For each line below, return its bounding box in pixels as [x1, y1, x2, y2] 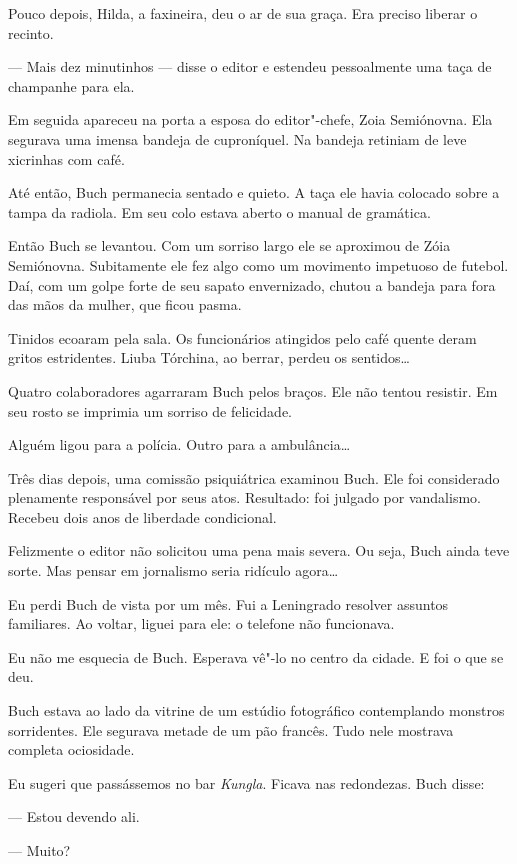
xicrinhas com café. [8, 148, 125, 169]
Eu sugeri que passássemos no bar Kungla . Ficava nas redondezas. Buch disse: [8, 772, 485, 793]
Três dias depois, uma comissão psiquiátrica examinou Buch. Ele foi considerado [8, 467, 500, 488]
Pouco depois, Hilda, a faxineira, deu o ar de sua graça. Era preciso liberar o [8, 3, 478, 23]
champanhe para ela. [8, 75, 135, 96]
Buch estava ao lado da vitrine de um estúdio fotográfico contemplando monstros [8, 700, 505, 721]
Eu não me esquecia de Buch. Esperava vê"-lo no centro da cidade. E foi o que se [8, 646, 504, 667]
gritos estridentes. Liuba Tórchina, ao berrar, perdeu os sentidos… [8, 347, 410, 368]
